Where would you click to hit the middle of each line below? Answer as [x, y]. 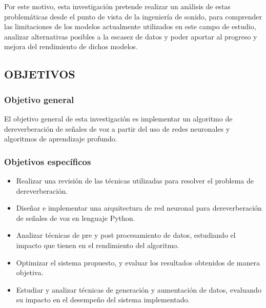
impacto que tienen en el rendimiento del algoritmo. [98, 245]
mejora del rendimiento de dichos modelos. [71, 46]
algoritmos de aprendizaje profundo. [61, 139]
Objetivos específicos [48, 161]
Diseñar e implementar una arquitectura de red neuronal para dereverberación [139, 208]
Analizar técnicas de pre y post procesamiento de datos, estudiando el [126, 235]
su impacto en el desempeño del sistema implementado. [103, 300]
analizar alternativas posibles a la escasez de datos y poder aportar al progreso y [131, 36]
